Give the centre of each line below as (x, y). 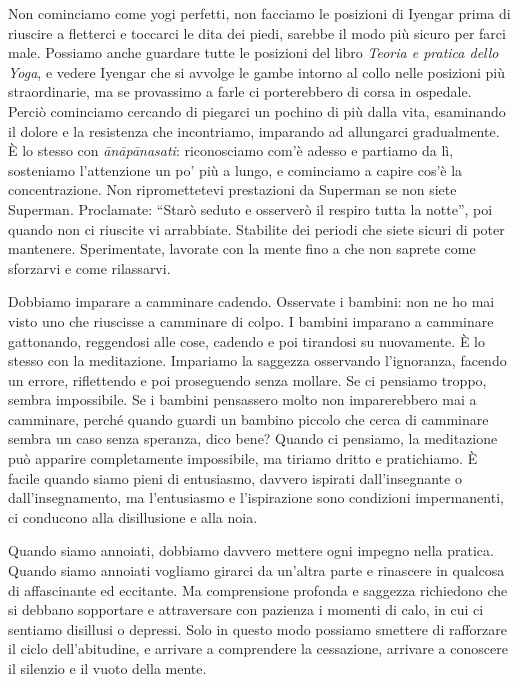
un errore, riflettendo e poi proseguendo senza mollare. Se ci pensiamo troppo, (247, 379)
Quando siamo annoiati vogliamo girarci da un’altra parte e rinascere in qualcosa (256, 570)
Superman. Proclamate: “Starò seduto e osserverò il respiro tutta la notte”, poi (250, 208)
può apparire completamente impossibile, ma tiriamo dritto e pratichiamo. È (243, 458)
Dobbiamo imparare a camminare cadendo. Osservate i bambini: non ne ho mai (251, 301)
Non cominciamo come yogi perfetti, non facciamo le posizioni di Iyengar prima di (259, 13)
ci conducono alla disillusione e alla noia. (133, 516)
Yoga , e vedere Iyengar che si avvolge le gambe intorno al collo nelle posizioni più (257, 71)
